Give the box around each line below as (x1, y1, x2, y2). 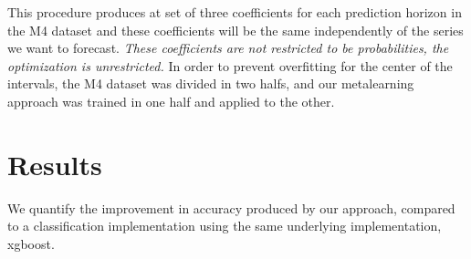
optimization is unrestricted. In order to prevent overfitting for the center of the (7, 56, 453, 75)
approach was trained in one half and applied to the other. (7, 91, 335, 110)
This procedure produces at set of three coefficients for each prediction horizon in (7, 3, 462, 21)
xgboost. (7, 233, 55, 253)
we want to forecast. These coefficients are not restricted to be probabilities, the (7, 38, 449, 57)
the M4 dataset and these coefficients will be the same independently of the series (7, 20, 464, 39)
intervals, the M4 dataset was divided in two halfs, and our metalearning (7, 74, 414, 93)
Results (7, 145, 102, 182)
